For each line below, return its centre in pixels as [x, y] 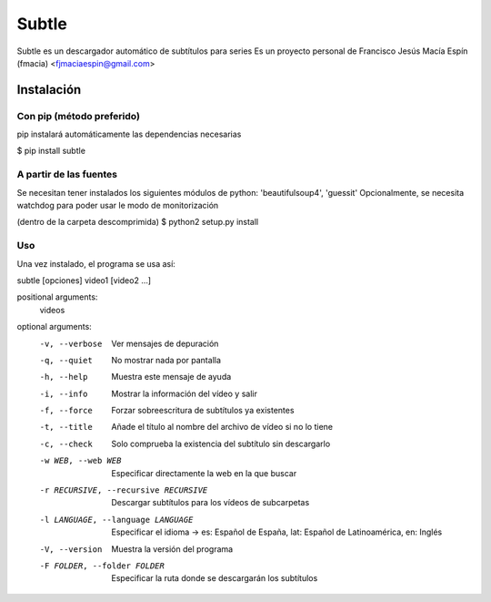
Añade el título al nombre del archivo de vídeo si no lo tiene [222, 427]
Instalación [49, 90]
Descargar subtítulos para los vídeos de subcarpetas [210, 503]
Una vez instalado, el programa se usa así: [96, 263]
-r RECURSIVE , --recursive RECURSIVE [124, 490]
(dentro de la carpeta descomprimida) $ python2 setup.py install [138, 222]
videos [52, 310]
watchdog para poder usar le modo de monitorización [118, 206]
